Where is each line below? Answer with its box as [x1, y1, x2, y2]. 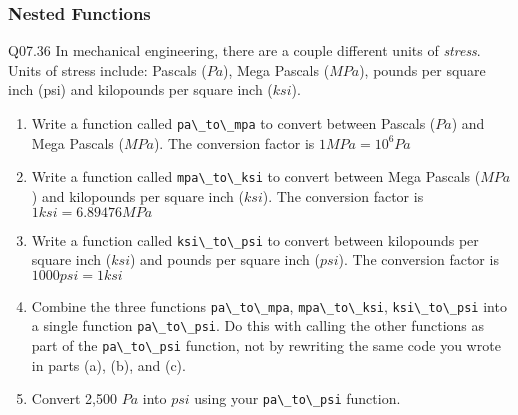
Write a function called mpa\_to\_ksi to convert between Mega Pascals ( [31, 166, 481, 187]
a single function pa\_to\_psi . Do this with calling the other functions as [31, 315, 485, 336]
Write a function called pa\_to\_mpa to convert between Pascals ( [31, 113, 436, 133]
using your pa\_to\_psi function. [194, 388, 401, 409]
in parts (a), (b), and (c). [31, 354, 186, 375]
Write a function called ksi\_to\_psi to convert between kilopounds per [31, 229, 479, 250]
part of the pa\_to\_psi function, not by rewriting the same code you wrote [31, 335, 501, 356]
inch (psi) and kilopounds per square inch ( [8, 79, 273, 100]
